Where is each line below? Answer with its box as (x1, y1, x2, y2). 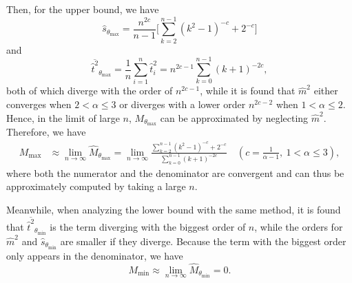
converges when (6, 97, 72, 112)
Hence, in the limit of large (6, 110, 120, 125)
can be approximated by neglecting (160, 110, 309, 125)
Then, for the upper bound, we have (6, 2, 159, 16)
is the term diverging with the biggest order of (50, 219, 246, 233)
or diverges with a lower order (119, 97, 246, 112)
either (313, 83, 338, 98)
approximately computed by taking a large (6, 179, 186, 193)
